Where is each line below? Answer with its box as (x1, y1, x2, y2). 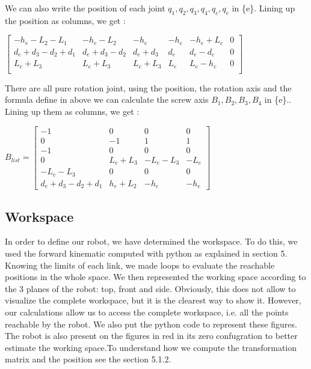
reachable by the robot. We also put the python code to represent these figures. (5, 317, 297, 330)
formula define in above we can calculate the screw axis (5, 93, 209, 106)
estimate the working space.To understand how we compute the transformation (5, 341, 297, 353)
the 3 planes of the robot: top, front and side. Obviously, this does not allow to (5, 282, 296, 294)
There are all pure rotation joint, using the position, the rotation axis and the (5, 81, 292, 94)
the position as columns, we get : (5, 14, 126, 26)
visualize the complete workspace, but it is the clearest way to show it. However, (5, 294, 301, 306)
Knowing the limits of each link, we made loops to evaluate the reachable (5, 258, 275, 271)
